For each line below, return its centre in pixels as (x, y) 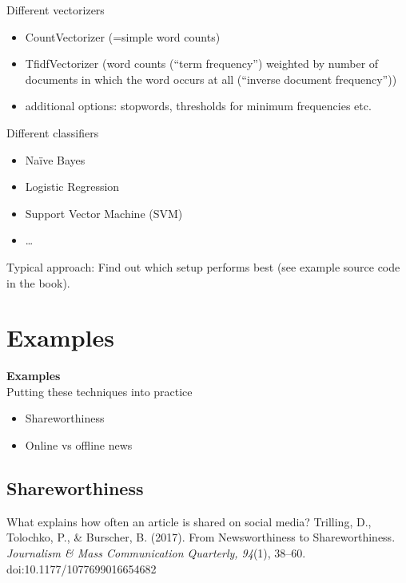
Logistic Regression (72, 186)
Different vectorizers (56, 10)
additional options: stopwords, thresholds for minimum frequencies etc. (198, 106)
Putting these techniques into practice (100, 391)
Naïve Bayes (55, 159)
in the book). (38, 282)
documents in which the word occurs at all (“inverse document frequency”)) (211, 79)
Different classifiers (53, 132)
